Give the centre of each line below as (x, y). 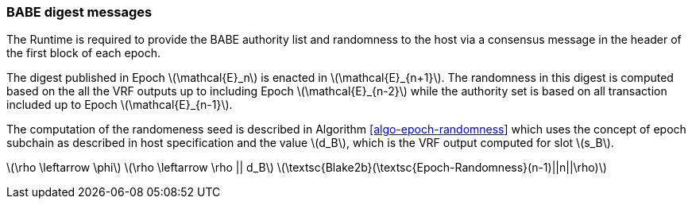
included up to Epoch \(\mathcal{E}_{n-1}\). (120, 105)
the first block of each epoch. (84, 53)
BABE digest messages (79, 12)
